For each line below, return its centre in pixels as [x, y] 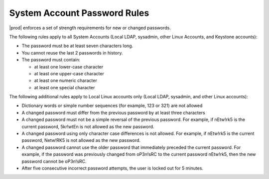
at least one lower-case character [69, 66]
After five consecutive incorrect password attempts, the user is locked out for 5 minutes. [113, 168]
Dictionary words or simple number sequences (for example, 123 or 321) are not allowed [112, 106]
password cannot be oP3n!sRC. [54, 161]
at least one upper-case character [69, 73]
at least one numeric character [66, 81]
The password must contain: [51, 60]
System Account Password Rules [79, 13]
